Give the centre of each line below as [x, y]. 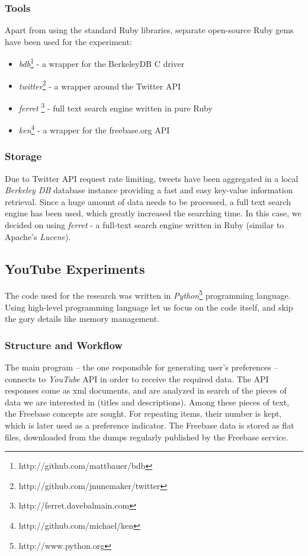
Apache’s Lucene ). [38, 236]
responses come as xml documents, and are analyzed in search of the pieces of [146, 390]
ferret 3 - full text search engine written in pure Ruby [115, 107]
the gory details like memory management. [82, 319]
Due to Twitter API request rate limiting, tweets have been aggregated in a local [152, 178]
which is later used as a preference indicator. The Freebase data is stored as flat [150, 425]
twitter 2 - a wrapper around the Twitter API [100, 85]
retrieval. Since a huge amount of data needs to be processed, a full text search [148, 201]
